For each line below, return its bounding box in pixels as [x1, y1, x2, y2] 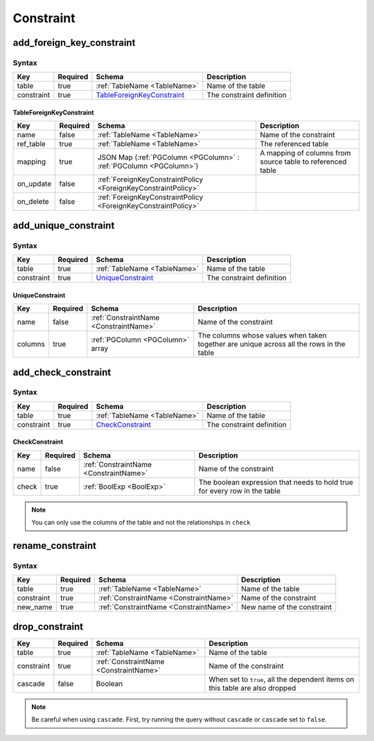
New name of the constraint [241, 602, 332, 612]
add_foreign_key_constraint [12, 37, 136, 49]
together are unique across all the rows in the [197, 340, 346, 349]
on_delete [17, 197, 49, 207]
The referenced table [260, 139, 329, 149]
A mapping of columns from [260, 148, 351, 158]
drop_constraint [12, 620, 84, 632]
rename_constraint [12, 540, 97, 552]
